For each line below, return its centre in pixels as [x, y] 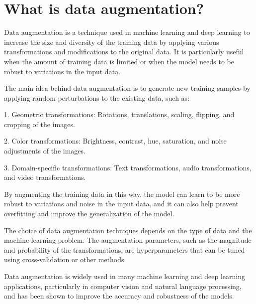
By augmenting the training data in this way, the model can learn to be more [122, 194]
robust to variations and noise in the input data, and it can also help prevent [121, 204]
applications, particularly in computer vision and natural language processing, [123, 286]
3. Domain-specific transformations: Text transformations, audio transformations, [128, 167]
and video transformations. [45, 177]
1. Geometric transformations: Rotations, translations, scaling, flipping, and [119, 114]
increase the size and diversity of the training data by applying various [112, 42]
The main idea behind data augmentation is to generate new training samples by [127, 88]
